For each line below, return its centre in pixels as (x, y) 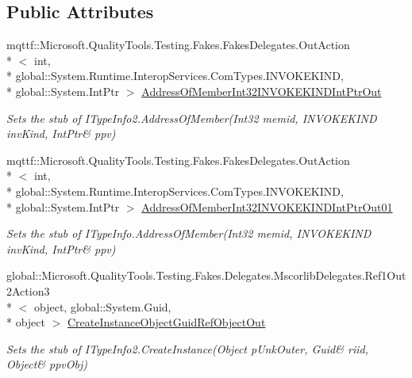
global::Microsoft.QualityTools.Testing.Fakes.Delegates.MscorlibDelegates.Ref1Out (206, 275)
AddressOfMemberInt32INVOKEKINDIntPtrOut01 (267, 206)
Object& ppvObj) (47, 364)
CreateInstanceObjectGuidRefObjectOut (167, 322)
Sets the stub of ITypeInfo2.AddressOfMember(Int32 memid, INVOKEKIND (192, 118)
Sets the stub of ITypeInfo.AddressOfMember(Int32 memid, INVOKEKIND (189, 233)
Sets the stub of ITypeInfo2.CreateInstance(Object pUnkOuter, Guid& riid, (187, 348)
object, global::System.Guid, (102, 306)
